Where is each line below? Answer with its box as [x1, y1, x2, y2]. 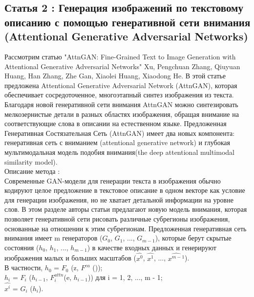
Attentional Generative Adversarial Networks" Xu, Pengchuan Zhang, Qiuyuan [4, 61, 240, 71]
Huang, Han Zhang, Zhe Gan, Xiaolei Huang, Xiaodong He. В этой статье [4, 71, 226, 81]
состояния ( [4, 242, 39, 252]
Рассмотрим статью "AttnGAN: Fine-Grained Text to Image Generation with [4, 51, 236, 61]
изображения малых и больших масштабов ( [4, 253, 136, 263]
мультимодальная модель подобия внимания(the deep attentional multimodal [4, 147, 234, 157]
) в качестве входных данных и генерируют [87, 242, 216, 252]
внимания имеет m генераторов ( [4, 233, 103, 243]
